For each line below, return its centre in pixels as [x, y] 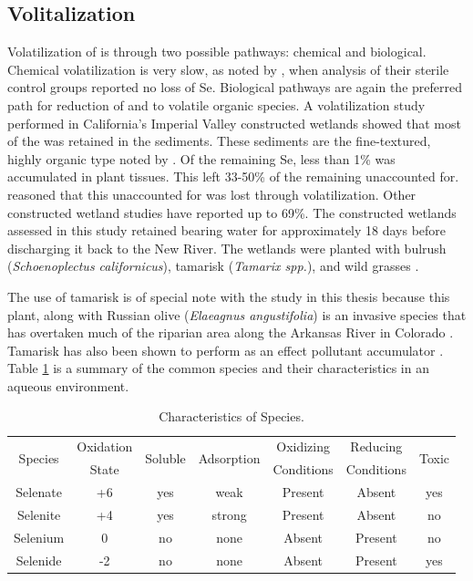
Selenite [39, 514]
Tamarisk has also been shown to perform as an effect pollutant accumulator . [226, 350]
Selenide [39, 560]
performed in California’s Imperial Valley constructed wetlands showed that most [234, 123]
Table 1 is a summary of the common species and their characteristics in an [218, 368]
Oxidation [105, 446]
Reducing [376, 446]
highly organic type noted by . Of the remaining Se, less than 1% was [201, 158]
